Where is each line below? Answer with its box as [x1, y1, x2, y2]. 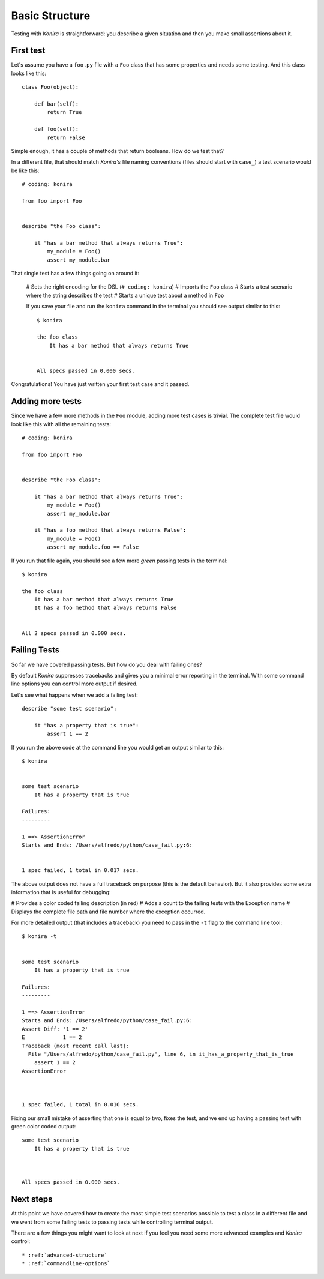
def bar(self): [34, 101, 79, 107]
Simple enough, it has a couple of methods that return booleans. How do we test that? [11, 147, 224, 154]
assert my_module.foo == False [47, 544, 139, 550]
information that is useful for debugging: [11, 888, 111, 895]
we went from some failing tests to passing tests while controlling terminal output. [11, 1218, 214, 1226]
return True [47, 109, 82, 116]
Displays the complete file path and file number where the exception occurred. [11, 908, 206, 915]
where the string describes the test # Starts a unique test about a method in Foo [26, 292, 224, 299]
